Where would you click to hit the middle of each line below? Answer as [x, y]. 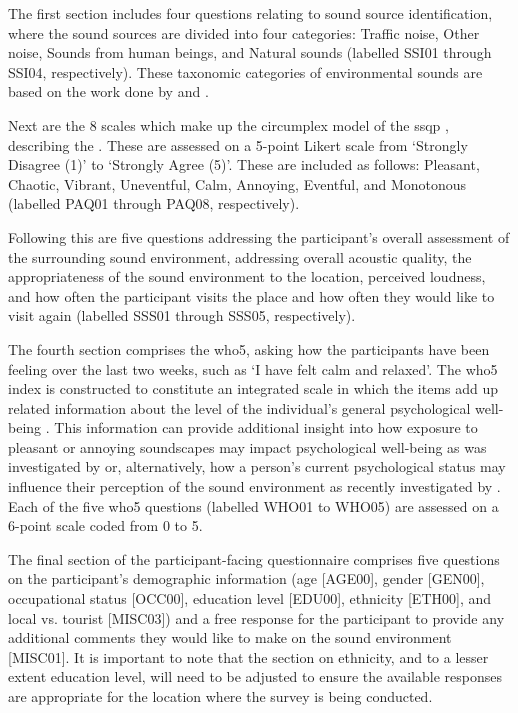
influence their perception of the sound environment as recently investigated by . [254, 486]
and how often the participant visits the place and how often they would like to [251, 295]
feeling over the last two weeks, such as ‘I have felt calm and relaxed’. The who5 [253, 368]
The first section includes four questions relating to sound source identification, [250, 13]
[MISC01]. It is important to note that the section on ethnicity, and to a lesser [248, 656]
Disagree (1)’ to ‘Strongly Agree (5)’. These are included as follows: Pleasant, [244, 164]
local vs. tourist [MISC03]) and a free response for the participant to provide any [256, 617]
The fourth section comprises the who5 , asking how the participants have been [249, 348]
